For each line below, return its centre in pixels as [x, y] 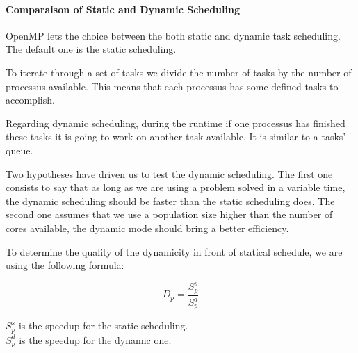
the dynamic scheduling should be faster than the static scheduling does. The [170, 200]
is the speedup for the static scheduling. [103, 326]
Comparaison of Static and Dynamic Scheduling [123, 9]
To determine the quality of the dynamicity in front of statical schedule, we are [174, 251]
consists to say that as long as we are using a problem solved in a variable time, [176, 187]
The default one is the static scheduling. [91, 49]
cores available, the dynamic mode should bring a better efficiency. [147, 228]
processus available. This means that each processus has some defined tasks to [172, 86]
